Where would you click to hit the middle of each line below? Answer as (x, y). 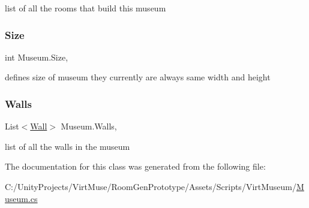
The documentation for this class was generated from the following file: (135, 166)
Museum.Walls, (89, 126)
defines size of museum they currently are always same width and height (138, 77)
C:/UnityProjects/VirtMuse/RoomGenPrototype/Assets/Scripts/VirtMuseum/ (151, 186)
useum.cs (21, 198)
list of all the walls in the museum (67, 146)
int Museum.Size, (37, 57)
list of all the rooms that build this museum (85, 8)
